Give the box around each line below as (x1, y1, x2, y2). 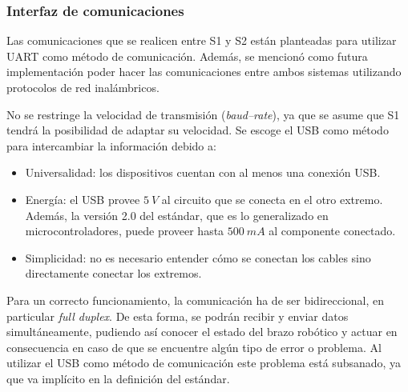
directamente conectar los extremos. (25, 265, 202, 282)
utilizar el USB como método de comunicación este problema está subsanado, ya (6, 354, 402, 371)
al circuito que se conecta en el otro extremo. (161, 190, 383, 207)
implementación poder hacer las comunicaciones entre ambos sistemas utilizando (6, 63, 402, 80)
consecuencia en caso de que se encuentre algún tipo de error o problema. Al (6, 338, 382, 355)
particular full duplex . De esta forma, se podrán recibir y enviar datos (6, 307, 349, 324)
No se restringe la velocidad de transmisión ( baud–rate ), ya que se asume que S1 (6, 106, 400, 122)
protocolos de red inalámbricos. (6, 79, 160, 95)
